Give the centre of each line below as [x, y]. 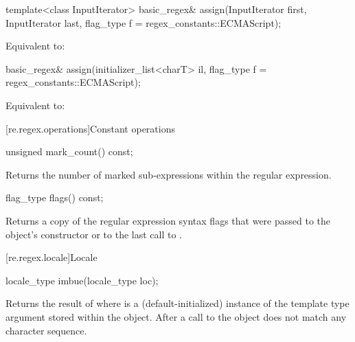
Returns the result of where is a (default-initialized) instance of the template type [177, 303]
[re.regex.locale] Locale [51, 257]
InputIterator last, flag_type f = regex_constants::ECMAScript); [144, 22]
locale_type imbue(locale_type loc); [82, 280]
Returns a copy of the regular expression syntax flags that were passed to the [168, 220]
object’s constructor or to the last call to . [94, 234]
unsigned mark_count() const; [69, 151]
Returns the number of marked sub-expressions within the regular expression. [169, 174]
